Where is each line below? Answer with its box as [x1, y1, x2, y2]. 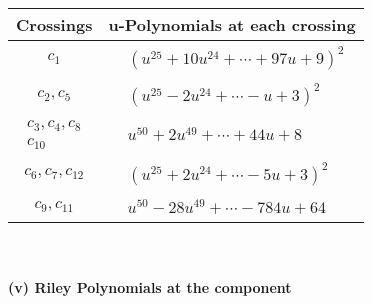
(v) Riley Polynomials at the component [8, 277, 292, 298]
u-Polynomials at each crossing [108, 13, 356, 36]
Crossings [16, 13, 93, 36]
